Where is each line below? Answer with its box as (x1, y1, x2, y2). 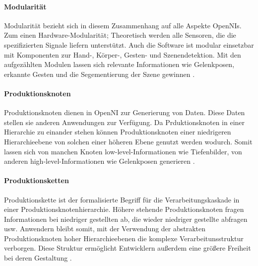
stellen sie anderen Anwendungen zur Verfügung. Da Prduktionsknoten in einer (4, 117, 245, 127)
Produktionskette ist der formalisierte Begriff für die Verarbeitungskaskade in (4, 194, 240, 204)
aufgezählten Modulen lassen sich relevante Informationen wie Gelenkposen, (4, 59, 235, 69)
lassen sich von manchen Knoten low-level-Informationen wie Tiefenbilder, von (4, 146, 242, 156)
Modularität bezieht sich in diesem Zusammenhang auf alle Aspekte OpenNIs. (4, 20, 242, 30)
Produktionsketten (4, 175, 69, 186)
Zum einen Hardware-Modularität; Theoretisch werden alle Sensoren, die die (4, 30, 236, 40)
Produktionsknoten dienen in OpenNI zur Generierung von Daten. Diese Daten (4, 107, 245, 118)
